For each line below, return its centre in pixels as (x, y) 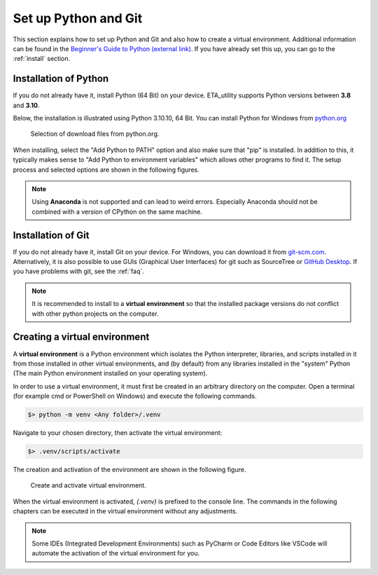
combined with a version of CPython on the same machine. (117, 212)
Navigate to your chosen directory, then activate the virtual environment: (118, 433)
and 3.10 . (26, 105)
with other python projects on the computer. (95, 313)
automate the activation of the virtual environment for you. (116, 553)
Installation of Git (51, 235)
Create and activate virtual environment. (88, 485)
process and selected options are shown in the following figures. (106, 169)
